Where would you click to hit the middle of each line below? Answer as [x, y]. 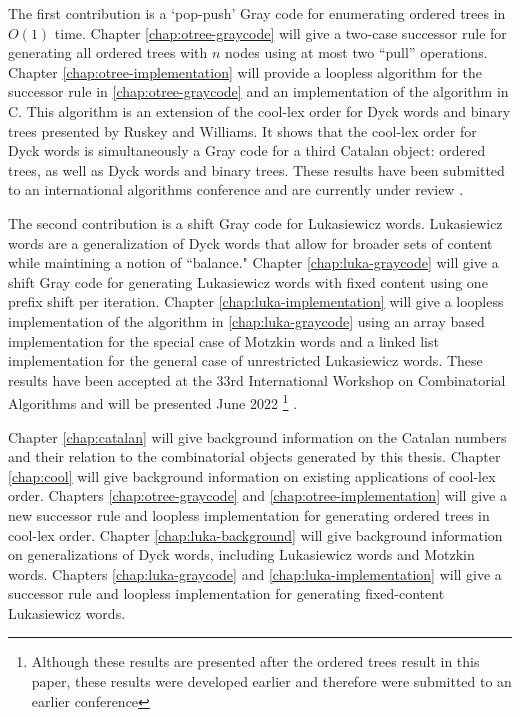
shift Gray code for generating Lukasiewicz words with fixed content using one [248, 281]
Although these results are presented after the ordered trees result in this [255, 661]
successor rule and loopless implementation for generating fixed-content [226, 593]
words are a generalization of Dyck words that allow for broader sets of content [250, 242]
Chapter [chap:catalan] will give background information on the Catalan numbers [257, 436]
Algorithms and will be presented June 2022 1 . [153, 401]
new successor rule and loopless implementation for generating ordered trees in [249, 514]
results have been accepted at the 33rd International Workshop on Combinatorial [257, 379]
